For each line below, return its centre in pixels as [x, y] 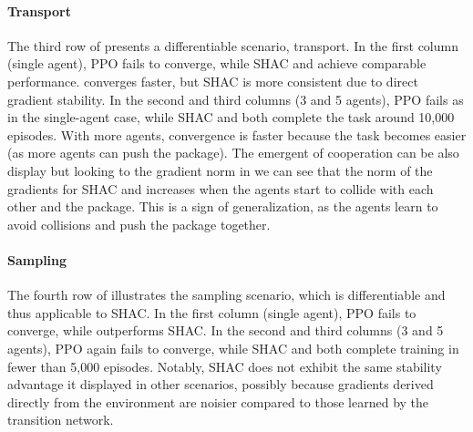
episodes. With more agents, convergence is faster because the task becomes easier [237, 134]
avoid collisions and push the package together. [139, 224]
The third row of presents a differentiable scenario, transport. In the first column [233, 45]
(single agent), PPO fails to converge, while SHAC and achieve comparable [217, 63]
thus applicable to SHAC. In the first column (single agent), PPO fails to [212, 312]
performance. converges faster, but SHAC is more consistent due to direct [213, 81]
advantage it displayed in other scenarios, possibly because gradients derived [221, 384]
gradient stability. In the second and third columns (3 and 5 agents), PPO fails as [236, 99]
